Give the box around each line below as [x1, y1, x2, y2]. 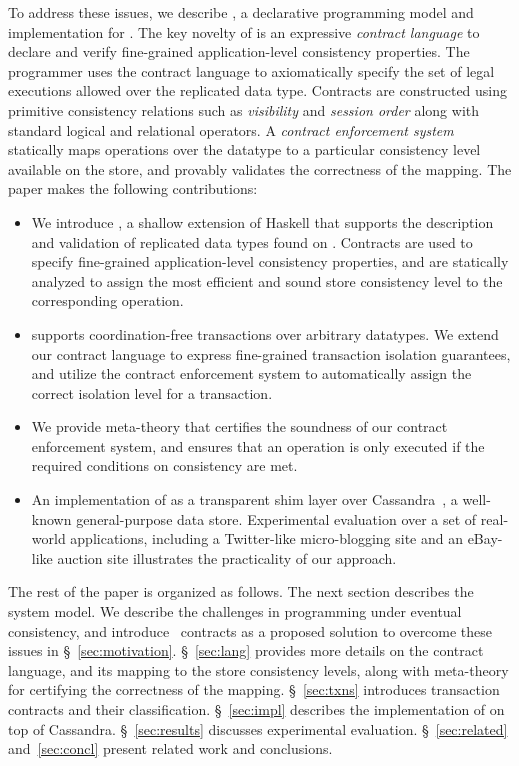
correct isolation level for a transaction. [31, 382, 273, 403]
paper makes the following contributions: [8, 178, 258, 199]
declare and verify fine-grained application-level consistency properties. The [8, 41, 470, 62]
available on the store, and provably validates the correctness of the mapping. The [8, 158, 512, 179]
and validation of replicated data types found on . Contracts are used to [31, 231, 473, 252]
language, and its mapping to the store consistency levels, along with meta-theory [8, 659, 509, 680]
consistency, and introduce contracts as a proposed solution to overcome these [8, 620, 493, 641]
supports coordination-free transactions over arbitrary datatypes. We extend [31, 323, 499, 344]
